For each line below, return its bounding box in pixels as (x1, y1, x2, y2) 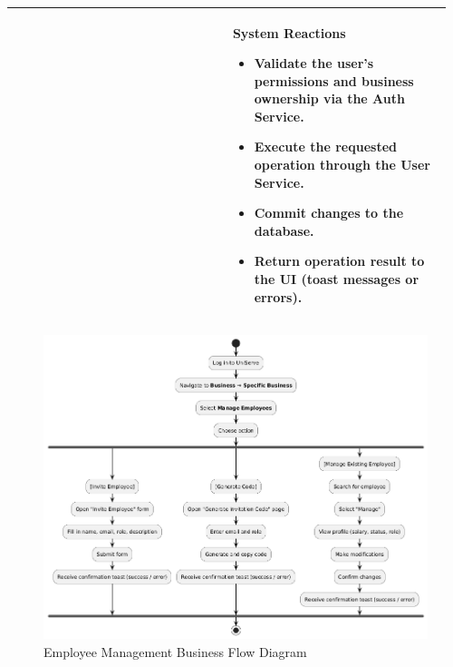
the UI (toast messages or (254, 270, 419, 289)
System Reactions (232, 23, 346, 42)
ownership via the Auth (254, 89, 405, 108)
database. (254, 221, 314, 240)
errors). (254, 287, 303, 306)
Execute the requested (254, 137, 397, 156)
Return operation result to (254, 251, 425, 270)
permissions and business (254, 71, 414, 90)
